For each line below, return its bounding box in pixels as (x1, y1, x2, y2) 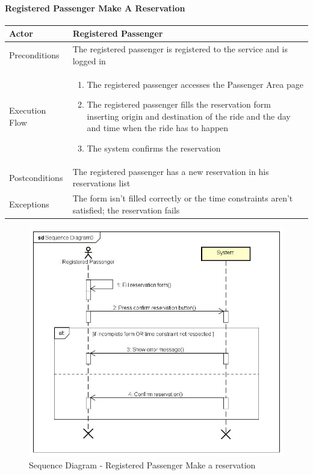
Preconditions (9, 48, 60, 61)
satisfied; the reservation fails (72, 203, 180, 216)
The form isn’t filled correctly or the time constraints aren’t (72, 192, 293, 204)
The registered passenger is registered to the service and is (72, 43, 288, 55)
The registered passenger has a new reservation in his (72, 165, 269, 177)
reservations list (72, 177, 131, 189)
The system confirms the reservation (87, 141, 221, 154)
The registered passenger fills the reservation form (87, 98, 271, 111)
